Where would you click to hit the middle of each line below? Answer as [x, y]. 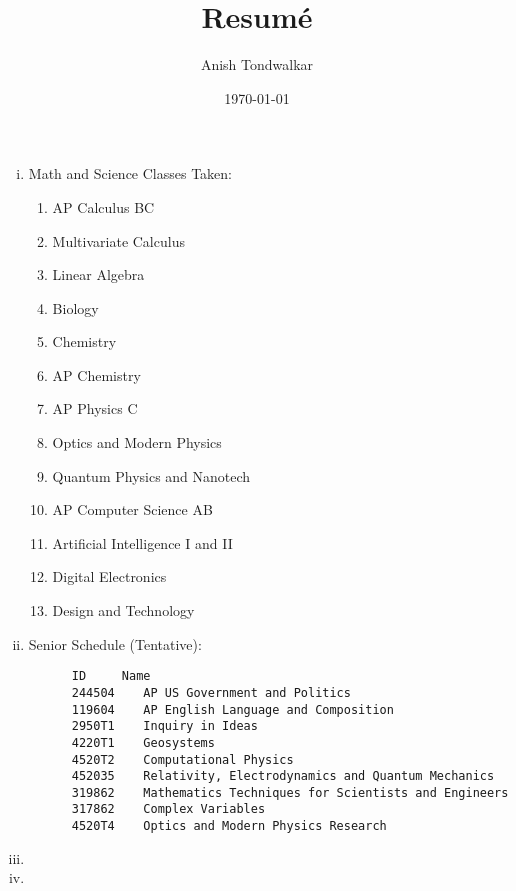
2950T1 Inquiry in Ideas [164, 726]
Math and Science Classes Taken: [130, 173]
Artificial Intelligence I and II [142, 542]
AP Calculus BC [103, 206]
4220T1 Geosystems [143, 742]
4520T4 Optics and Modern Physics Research [229, 826]
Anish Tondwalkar [257, 64]
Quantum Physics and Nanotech [151, 475]
